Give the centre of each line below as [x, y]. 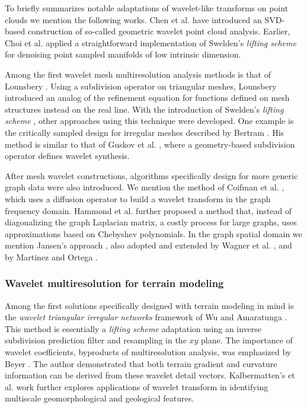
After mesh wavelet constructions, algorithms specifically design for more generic [151, 175]
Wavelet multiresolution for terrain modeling [114, 283]
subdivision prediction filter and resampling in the [96, 340]
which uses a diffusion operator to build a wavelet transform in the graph [138, 198]
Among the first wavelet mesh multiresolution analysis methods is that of [138, 74]
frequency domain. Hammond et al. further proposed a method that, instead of [148, 210]
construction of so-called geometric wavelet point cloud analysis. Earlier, [159, 31]
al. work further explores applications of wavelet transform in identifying [137, 386]
